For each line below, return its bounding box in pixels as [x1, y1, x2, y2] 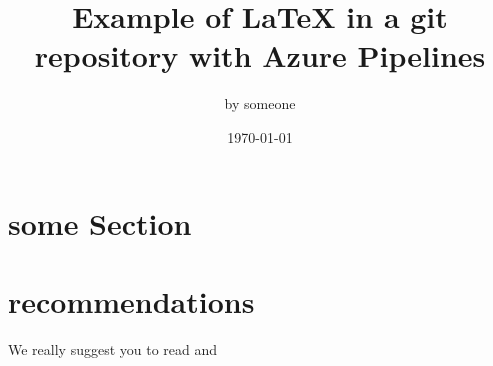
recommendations [8, 280, 255, 321]
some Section [8, 202, 192, 243]
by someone [224, 93, 296, 114]
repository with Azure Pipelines [34, 35, 486, 76]
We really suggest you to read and [8, 338, 218, 359]
